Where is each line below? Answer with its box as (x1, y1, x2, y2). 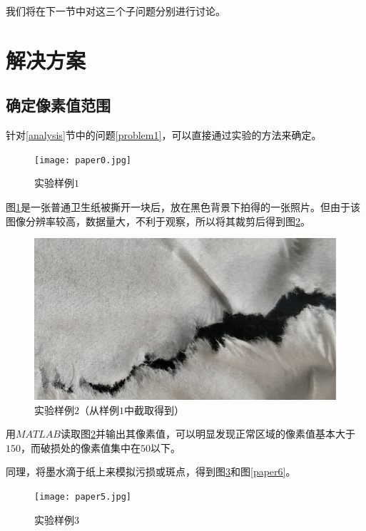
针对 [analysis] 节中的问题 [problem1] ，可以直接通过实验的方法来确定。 (6, 128, 322, 143)
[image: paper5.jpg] (34, 492, 132, 502)
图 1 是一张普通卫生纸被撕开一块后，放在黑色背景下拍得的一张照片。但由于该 (6, 200, 360, 215)
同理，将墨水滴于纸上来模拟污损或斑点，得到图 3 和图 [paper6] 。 (6, 464, 296, 479)
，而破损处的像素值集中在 (21, 440, 141, 455)
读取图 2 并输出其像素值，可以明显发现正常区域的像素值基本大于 (60, 426, 355, 441)
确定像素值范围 (6, 94, 111, 116)
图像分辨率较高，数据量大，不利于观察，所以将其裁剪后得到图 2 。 (6, 213, 310, 228)
